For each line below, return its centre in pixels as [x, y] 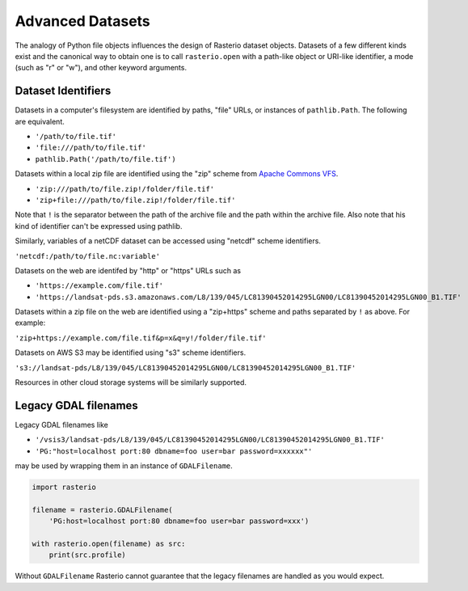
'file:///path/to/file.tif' [91, 148]
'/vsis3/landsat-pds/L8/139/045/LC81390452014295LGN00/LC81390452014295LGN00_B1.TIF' [210, 440]
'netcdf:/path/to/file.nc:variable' [88, 256]
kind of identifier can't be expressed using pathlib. [99, 226]
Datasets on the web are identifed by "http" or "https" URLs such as [128, 270]
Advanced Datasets [83, 21]
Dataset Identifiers [63, 91]
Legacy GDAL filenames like [61, 424]
